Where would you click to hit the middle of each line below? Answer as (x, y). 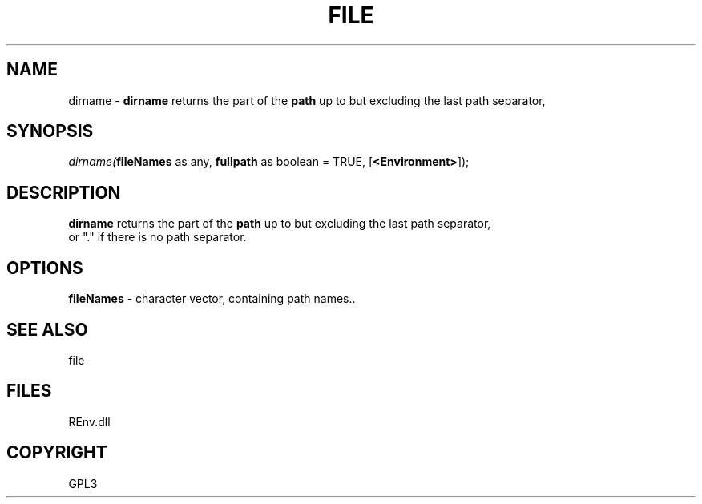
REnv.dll (89, 421)
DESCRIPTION (64, 192)
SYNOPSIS (50, 131)
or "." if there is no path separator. (157, 237)
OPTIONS (45, 268)
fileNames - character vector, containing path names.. (212, 299)
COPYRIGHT (57, 453)
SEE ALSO (47, 329)
